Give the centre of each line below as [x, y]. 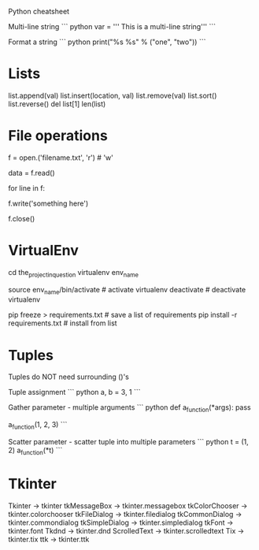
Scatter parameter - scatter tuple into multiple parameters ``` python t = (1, [129, 441]
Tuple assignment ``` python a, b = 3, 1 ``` [74, 392]
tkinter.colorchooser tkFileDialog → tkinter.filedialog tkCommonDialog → [125, 514]
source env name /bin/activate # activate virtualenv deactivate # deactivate [127, 290]
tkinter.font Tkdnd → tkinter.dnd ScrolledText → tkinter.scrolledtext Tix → [126, 530]
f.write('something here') [48, 203]
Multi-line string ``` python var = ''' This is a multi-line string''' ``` [112, 26]
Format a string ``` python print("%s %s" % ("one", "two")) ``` [107, 42]
